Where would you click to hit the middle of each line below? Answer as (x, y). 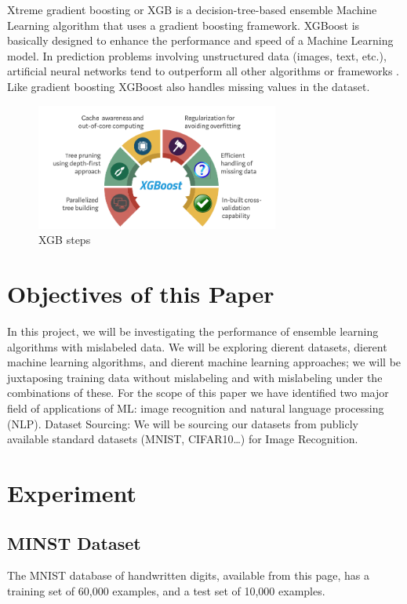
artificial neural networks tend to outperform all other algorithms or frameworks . (203, 71)
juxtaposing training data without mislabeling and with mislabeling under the (195, 377)
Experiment (72, 493)
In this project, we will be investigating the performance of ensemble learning (193, 331)
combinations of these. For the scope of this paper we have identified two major (198, 393)
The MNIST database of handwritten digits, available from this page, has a (189, 575)
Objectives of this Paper (141, 294)
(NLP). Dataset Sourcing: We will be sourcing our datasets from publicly (183, 423)
